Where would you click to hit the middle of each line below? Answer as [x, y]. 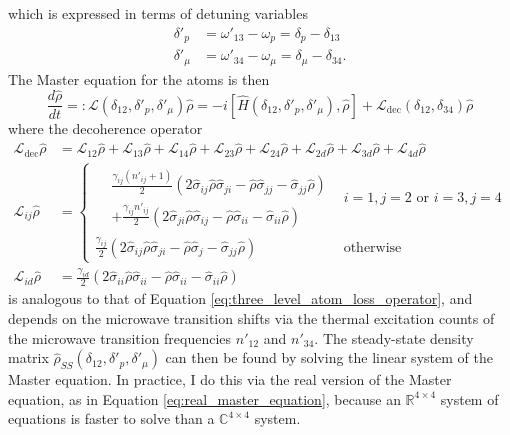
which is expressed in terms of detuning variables [158, 13]
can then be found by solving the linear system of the [329, 357]
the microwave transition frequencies [120, 337]
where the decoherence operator [105, 128]
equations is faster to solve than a [111, 418]
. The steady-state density [394, 337]
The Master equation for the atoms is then [139, 78]
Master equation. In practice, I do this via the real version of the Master [230, 379]
